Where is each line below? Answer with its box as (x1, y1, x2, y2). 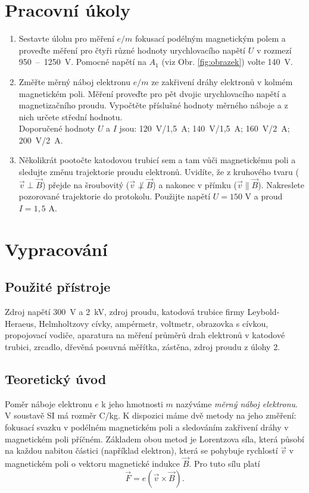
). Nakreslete (258, 178, 305, 191)
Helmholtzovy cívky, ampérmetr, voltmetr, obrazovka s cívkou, (39, 317, 269, 329)
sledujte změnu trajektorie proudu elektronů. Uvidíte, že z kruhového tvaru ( (18, 166, 299, 178)
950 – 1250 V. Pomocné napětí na (18, 55, 146, 68)
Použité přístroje (5, 277, 111, 296)
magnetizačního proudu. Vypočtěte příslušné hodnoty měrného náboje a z (18, 99, 288, 111)
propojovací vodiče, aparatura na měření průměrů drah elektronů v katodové (5, 329, 285, 341)
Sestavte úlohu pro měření (18, 32, 114, 45)
